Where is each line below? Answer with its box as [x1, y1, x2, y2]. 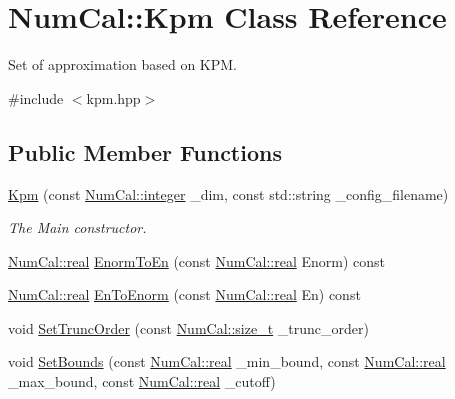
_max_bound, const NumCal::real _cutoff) [8, 371, 276, 392]
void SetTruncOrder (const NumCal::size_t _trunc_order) [8, 317, 369, 338]
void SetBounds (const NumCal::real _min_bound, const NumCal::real [8, 351, 446, 372]
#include [8, 87, 64, 108]
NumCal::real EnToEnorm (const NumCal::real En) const [8, 284, 361, 305]
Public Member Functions [8, 136, 282, 167]
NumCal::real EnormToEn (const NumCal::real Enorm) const [8, 250, 385, 271]
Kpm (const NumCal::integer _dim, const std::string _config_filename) [8, 183, 449, 204]
